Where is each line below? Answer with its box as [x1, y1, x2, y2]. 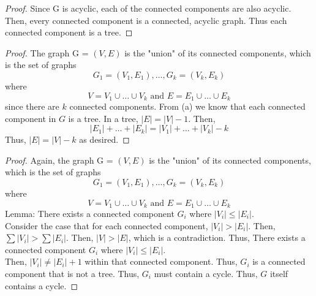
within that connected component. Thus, [85, 255, 238, 268]
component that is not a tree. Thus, [5, 267, 140, 279]
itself [269, 267, 288, 279]
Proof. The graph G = [5, 46, 89, 59]
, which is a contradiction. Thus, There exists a [128, 231, 306, 244]
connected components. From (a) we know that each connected [69, 100, 306, 113]
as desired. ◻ [79, 133, 130, 146]
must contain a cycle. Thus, [154, 267, 258, 279]
